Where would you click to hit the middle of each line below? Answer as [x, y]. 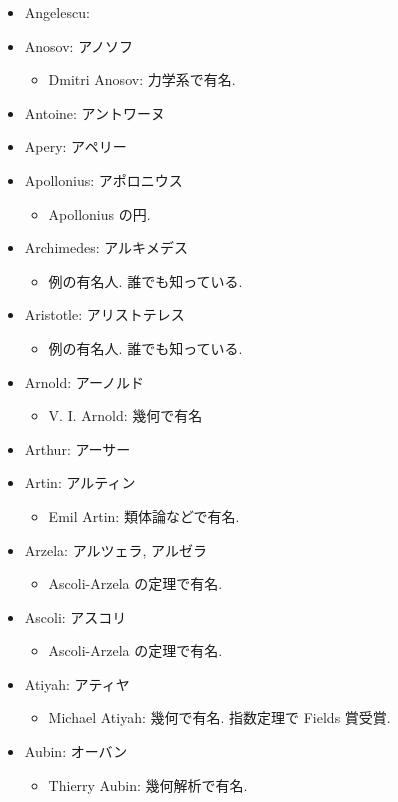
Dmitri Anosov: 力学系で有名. [142, 79]
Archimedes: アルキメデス [106, 247]
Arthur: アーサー [77, 448]
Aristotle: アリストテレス [104, 314]
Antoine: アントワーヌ [95, 112]
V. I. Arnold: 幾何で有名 [125, 415]
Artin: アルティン [80, 482]
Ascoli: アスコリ [75, 616]
